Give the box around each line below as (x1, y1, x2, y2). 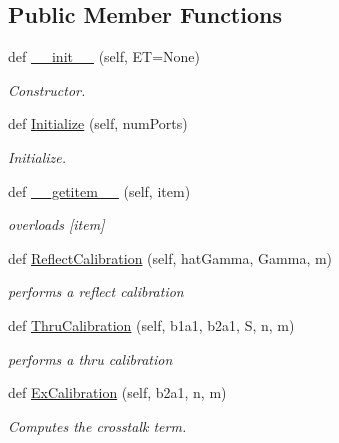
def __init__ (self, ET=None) (8, 46, 201, 67)
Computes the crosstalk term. (8, 415, 187, 436)
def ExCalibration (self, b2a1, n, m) (8, 382, 227, 403)
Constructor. (8, 79, 86, 100)
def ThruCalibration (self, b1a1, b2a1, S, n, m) (8, 314, 295, 335)
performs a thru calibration (8, 348, 173, 369)
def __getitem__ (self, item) (8, 180, 191, 201)
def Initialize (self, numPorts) (8, 113, 188, 134)
